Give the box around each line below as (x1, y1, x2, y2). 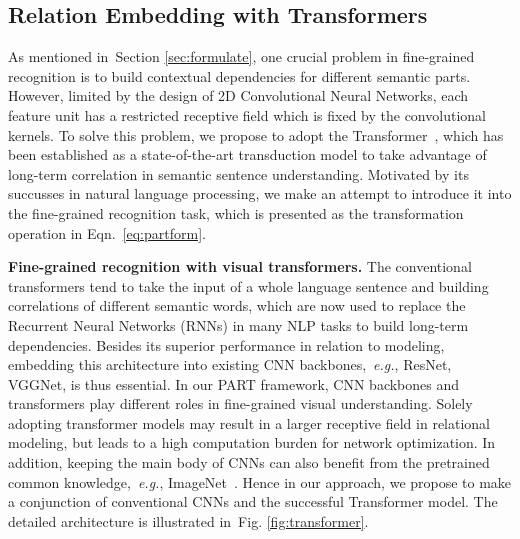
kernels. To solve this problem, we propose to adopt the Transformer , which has (8, 124, 504, 145)
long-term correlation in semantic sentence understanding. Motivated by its (8, 163, 469, 184)
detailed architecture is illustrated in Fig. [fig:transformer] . (8, 510, 369, 531)
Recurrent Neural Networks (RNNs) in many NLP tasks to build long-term (8, 314, 469, 335)
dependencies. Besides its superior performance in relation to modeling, (8, 334, 445, 355)
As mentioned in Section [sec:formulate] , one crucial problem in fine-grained (8, 46, 475, 67)
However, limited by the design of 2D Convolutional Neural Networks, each (8, 85, 469, 106)
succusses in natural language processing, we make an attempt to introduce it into (8, 183, 512, 204)
